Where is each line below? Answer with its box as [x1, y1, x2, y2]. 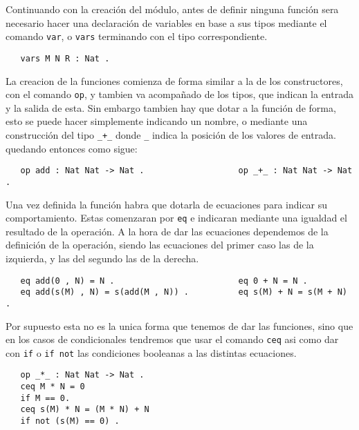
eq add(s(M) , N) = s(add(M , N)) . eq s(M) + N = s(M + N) [20, 287, 347, 297]
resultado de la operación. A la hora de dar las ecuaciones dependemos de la [6, 224, 329, 238]
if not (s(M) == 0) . [20, 416, 120, 427]
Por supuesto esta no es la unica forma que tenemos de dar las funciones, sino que [6, 318, 353, 333]
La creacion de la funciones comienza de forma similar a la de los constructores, [6, 73, 343, 88]
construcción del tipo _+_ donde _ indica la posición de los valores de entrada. [6, 127, 336, 141]
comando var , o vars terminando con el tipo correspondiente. [6, 29, 268, 43]
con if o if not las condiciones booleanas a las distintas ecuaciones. [6, 345, 297, 360]
